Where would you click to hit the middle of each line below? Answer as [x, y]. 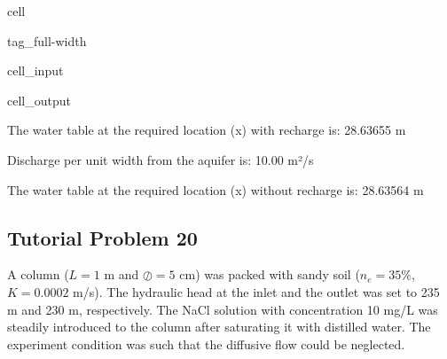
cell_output [39, 100]
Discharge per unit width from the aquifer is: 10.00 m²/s [161, 159]
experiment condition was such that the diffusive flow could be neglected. [206, 343]
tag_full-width [47, 40]
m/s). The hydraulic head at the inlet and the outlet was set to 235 [256, 291]
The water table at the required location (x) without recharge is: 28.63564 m [216, 189]
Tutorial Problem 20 [102, 237]
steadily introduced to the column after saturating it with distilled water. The [219, 327]
